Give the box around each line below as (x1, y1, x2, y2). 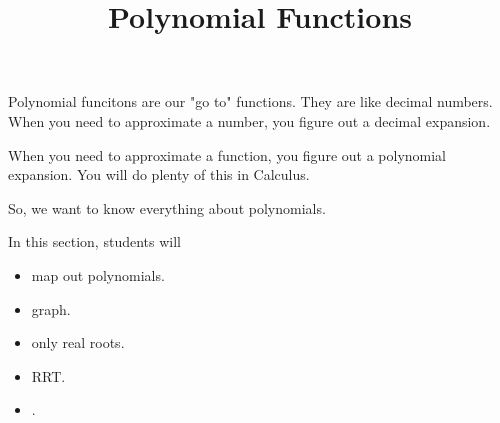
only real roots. (31, 332, 125, 353)
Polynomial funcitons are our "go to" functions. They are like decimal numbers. (8, 91, 493, 112)
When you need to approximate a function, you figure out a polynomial (8, 144, 447, 165)
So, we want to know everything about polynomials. (8, 197, 326, 218)
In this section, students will (8, 231, 181, 252)
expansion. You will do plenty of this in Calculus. (8, 164, 310, 185)
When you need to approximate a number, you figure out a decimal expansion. (8, 110, 491, 131)
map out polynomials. (31, 264, 165, 285)
